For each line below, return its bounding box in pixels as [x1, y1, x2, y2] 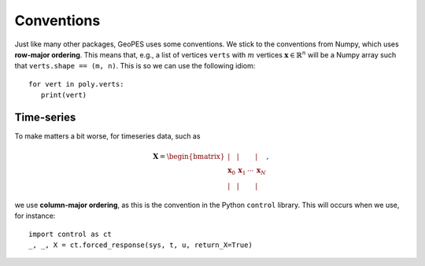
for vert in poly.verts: [28, 79, 124, 88]
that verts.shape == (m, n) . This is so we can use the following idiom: [14, 61, 256, 71]
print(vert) [40, 91, 87, 100]
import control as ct [28, 229, 112, 238]
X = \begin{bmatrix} [152, 152, 225, 161]
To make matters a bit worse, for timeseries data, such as [14, 131, 201, 141]
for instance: [14, 211, 56, 220]
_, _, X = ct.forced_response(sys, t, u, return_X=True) [28, 240, 253, 249]
